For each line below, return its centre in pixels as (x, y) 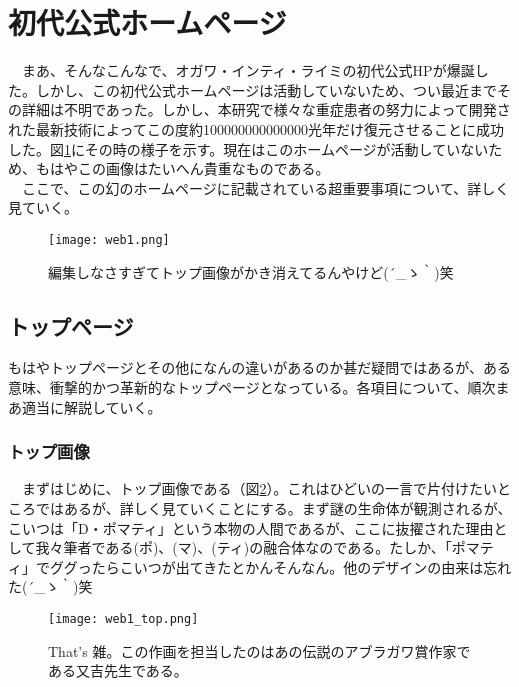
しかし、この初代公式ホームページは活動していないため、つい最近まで (266, 89)
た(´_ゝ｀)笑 (50, 586)
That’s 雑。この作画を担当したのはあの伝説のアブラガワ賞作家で (259, 650)
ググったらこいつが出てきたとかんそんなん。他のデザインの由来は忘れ (280, 566)
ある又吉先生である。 (118, 670)
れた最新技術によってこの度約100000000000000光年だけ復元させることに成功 (256, 128)
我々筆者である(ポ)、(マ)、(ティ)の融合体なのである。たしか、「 (243, 547)
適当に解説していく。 (91, 406)
